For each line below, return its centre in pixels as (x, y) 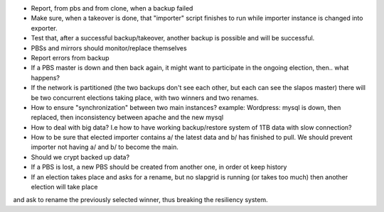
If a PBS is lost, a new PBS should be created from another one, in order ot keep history (159, 167)
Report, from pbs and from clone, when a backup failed (112, 8)
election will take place (64, 187)
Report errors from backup (70, 57)
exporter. (44, 28)
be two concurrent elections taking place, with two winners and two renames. (145, 97)
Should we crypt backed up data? (80, 157)
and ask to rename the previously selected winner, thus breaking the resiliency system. (140, 200)
